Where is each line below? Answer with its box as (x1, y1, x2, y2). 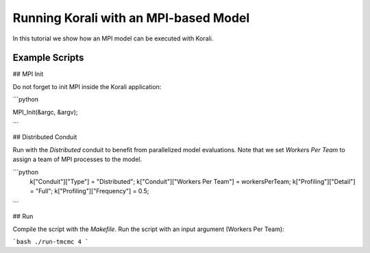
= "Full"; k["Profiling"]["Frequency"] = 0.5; (29, 187, 149, 195)
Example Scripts (12, 52, 84, 64)
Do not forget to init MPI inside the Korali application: (12, 82, 162, 91)
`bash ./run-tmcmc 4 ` (12, 237, 89, 245)
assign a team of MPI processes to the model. (12, 155, 143, 164)
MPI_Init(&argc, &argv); (12, 108, 78, 116)
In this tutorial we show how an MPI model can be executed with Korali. (12, 34, 214, 43)
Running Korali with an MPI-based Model (12, 10, 250, 25)
